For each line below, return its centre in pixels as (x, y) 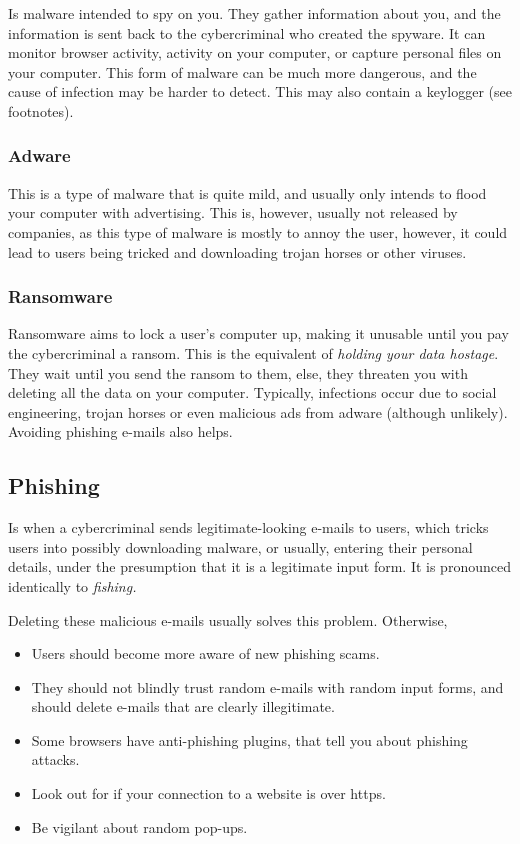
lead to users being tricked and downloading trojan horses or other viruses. (237, 251)
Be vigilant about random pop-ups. (139, 826)
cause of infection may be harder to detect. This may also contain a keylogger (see (260, 91)
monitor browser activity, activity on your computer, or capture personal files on (255, 52)
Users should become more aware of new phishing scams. (205, 653)
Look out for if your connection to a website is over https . (208, 793)
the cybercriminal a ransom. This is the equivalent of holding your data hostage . (253, 352)
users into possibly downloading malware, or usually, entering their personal (240, 546)
